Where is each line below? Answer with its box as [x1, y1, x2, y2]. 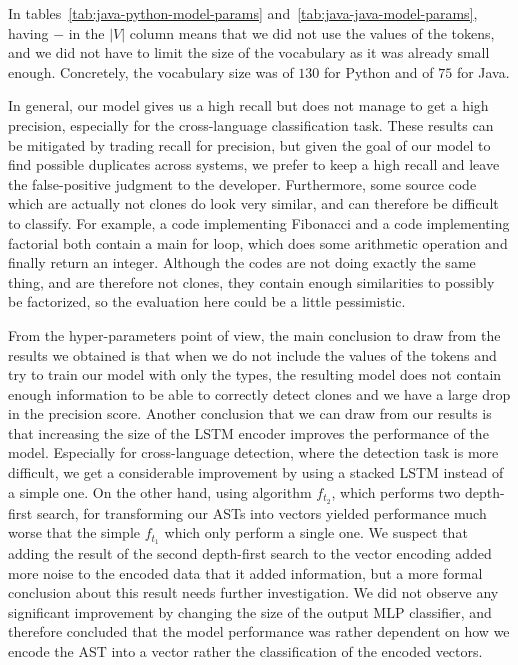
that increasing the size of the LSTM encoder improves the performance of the [8, 422, 489, 443]
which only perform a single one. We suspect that [164, 522, 468, 543]
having [8, 22, 49, 43]
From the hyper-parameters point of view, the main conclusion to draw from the [8, 324, 501, 345]
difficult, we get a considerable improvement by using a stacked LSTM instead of [8, 462, 504, 483]
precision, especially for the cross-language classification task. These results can [8, 114, 494, 135]
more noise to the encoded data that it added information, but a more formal [8, 562, 483, 583]
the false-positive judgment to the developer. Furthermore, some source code [8, 173, 477, 194]
